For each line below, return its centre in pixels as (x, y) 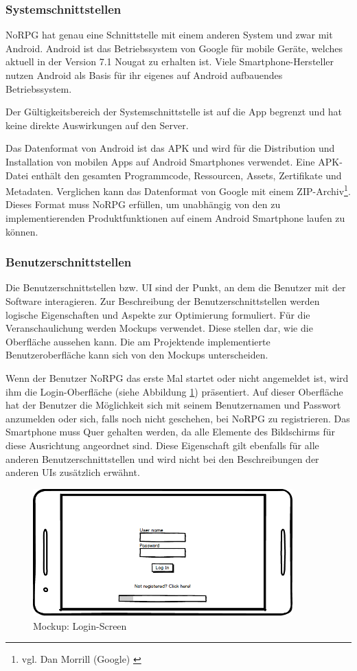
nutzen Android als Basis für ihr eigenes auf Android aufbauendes (144, 75)
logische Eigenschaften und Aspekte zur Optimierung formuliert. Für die (158, 314)
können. (22, 231)
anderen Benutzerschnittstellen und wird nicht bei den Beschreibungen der (162, 458)
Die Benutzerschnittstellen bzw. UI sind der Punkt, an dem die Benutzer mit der (176, 287)
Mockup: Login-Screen (80, 625)
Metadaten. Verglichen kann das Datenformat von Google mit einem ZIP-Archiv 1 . (178, 190)
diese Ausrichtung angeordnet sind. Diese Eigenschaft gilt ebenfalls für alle (162, 445)
